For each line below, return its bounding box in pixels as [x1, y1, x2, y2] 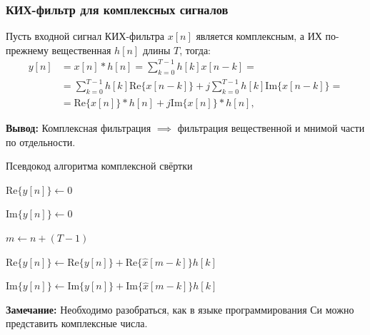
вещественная [51, 42, 111, 57]
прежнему [6, 42, 49, 57]
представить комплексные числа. [6, 316, 148, 331]
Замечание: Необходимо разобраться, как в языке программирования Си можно [6, 301, 354, 316]
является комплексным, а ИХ [196, 29, 322, 43]
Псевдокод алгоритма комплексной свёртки [6, 158, 193, 173]
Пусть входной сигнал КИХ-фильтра [6, 29, 164, 43]
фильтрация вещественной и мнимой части [177, 120, 365, 135]
